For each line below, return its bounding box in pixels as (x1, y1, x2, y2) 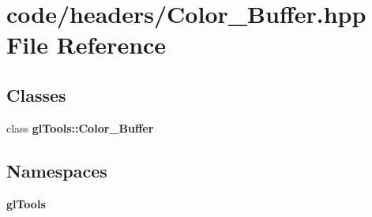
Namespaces (6, 158, 107, 182)
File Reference (6, 28, 167, 61)
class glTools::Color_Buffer (6, 119, 154, 136)
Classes (6, 82, 66, 107)
